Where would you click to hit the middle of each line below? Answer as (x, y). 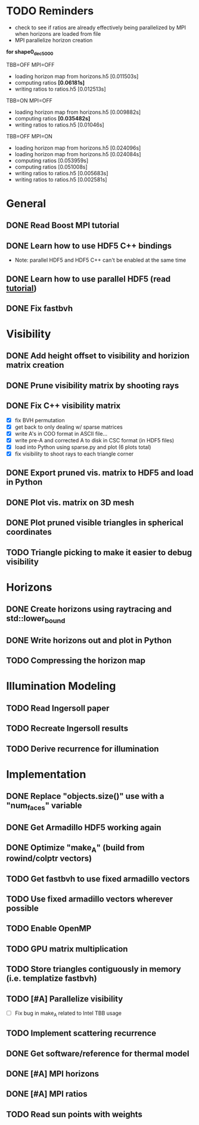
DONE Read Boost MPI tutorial (63, 226)
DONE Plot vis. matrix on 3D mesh (70, 502)
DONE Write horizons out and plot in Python (89, 640)
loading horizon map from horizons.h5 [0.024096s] (78, 148)
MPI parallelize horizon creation (54, 40)
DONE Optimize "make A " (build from (75, 848)
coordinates (29, 532)
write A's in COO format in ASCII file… (61, 433)
